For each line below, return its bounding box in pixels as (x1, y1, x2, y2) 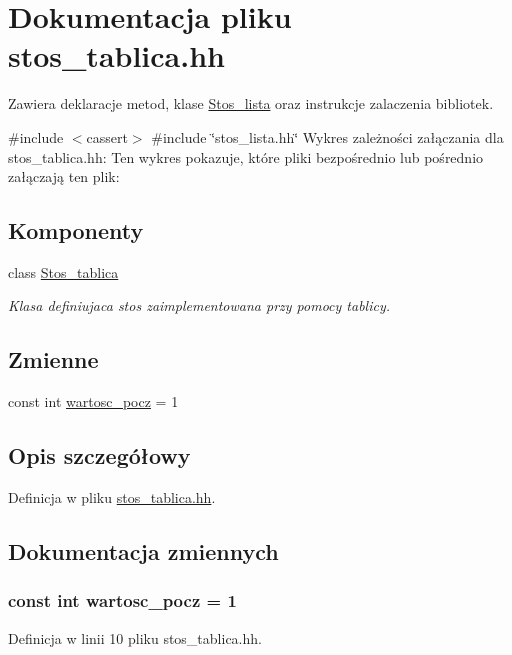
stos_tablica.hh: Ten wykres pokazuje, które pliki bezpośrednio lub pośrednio (8, 146, 484, 167)
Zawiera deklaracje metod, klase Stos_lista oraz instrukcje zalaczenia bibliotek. (8, 93, 494, 114)
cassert (86, 126, 128, 147)
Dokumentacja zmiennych (8, 536, 279, 567)
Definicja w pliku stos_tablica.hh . (8, 487, 216, 508)
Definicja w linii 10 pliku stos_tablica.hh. (8, 627, 262, 648)
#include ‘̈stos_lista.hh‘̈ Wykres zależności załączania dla (151, 126, 504, 147)
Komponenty (8, 215, 144, 246)
